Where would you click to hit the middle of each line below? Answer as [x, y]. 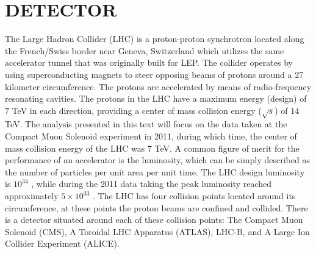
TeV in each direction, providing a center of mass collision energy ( [137, 110]
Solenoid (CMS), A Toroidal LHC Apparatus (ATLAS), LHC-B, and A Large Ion [157, 231]
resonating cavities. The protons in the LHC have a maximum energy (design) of [156, 98]
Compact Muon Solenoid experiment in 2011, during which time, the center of [151, 136]
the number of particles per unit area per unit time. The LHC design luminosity [155, 171]
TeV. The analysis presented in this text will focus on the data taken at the [146, 124]
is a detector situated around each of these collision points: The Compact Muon [154, 220]
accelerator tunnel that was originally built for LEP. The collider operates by [149, 62]
